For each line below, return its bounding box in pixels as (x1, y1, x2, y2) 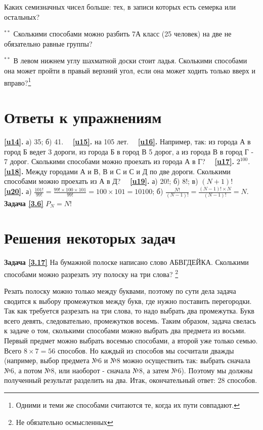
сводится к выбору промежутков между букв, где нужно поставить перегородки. (4, 295, 252, 306)
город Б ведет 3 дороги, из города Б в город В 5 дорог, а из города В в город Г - (4, 146, 254, 157)
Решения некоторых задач (4, 227, 176, 248)
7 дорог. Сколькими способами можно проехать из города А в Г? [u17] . (4, 156, 235, 167)
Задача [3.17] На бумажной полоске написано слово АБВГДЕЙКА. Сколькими (4, 257, 249, 267)
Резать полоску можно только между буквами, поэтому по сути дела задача (4, 286, 236, 296)
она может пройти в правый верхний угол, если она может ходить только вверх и (4, 65, 255, 75)
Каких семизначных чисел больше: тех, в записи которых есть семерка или (4, 2, 236, 12)
